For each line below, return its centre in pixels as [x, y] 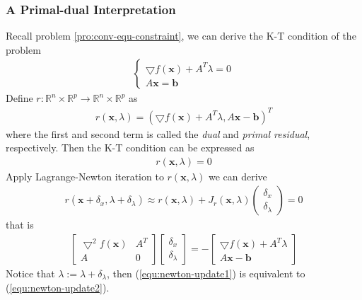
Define [19, 98]
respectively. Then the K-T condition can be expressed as [130, 148]
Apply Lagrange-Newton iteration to [85, 176]
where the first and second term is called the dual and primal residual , [158, 133]
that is [20, 225]
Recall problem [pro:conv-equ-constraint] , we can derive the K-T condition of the [181, 36]
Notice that [30, 273]
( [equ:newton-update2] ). [58, 287]
